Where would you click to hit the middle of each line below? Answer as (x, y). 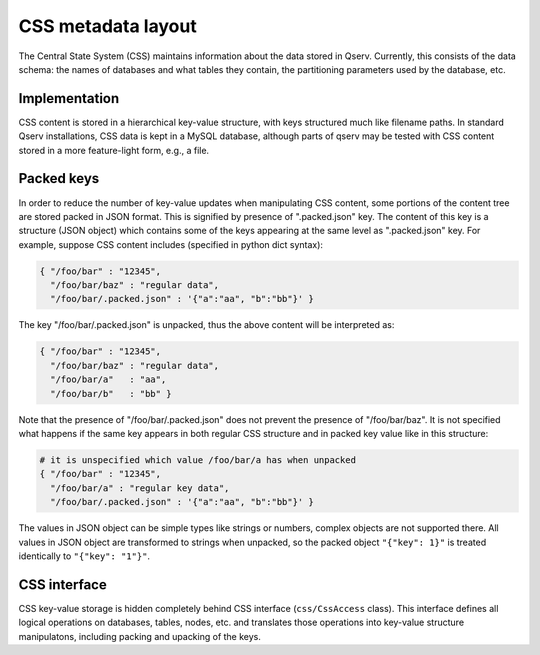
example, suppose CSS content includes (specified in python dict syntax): (171, 244)
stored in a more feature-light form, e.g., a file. (114, 150)
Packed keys (59, 178)
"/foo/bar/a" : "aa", (108, 379)
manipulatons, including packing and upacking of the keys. (140, 636)
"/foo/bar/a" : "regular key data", (140, 488)
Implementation (69, 98)
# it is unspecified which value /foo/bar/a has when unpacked (198, 459)
